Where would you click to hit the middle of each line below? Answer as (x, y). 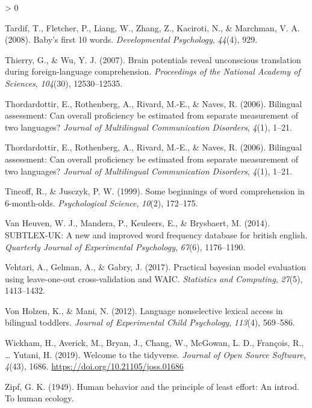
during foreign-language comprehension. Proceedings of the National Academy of (153, 71)
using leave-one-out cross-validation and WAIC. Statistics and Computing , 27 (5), (154, 278)
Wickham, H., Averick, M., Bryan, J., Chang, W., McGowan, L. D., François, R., (154, 343)
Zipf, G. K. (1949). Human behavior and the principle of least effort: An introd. (152, 386)
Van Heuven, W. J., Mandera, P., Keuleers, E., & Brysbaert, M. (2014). (138, 223)
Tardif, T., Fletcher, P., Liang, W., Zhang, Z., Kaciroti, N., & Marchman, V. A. (152, 27)
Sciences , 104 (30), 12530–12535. (64, 83)
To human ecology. (39, 398)
